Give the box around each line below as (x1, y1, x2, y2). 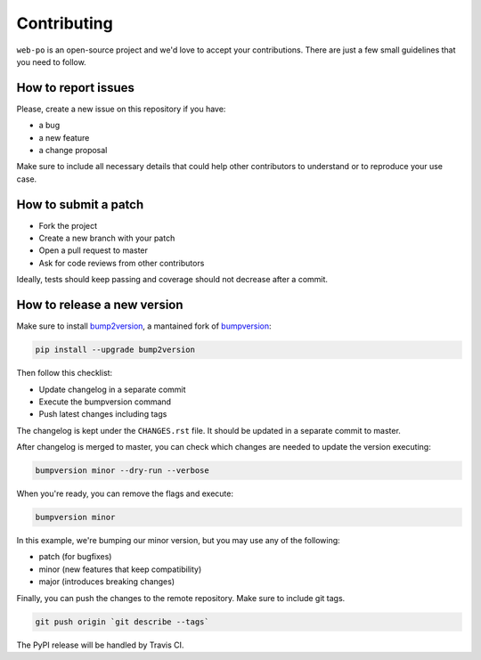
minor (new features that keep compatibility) (38, 564, 202, 574)
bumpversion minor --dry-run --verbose (35, 466, 209, 476)
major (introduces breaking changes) (38, 576, 175, 587)
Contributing (16, 13, 113, 33)
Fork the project (38, 220, 98, 231)
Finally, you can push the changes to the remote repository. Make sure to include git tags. (16, 592, 346, 603)
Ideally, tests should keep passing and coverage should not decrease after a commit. (16, 274, 329, 285)
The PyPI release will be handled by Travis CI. (16, 640, 184, 650)
